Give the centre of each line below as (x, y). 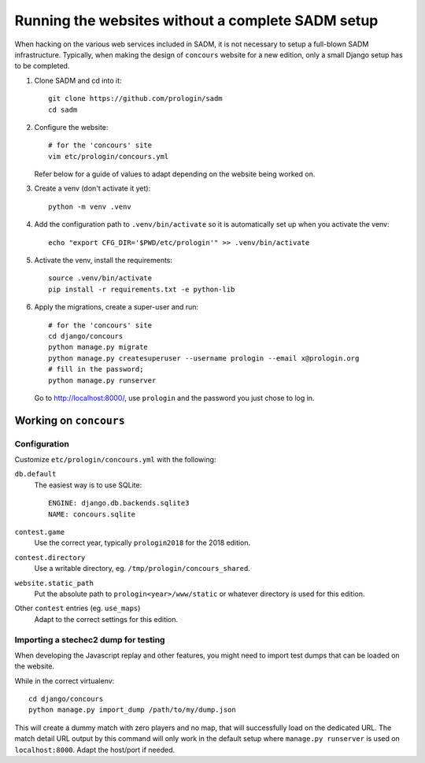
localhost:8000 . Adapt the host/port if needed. (95, 750)
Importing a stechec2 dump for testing (90, 639)
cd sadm (63, 109)
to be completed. (42, 66)
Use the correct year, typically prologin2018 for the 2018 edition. (142, 543)
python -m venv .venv (90, 206)
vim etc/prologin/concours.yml (109, 156)
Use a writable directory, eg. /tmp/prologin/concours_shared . (142, 569)
